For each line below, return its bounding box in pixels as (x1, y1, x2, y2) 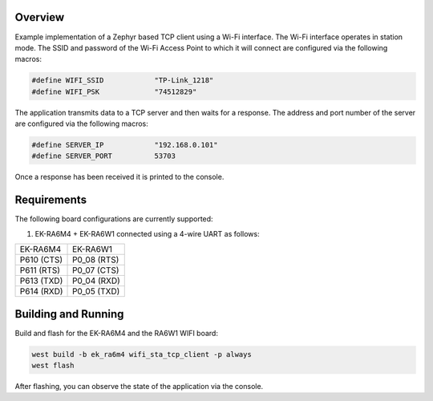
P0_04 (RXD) (72, 275, 120, 286)
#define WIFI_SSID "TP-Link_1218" (31, 76, 214, 85)
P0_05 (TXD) (72, 286, 120, 297)
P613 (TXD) (19, 275, 63, 286)
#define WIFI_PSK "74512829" (31, 87, 197, 96)
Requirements (14, 193, 87, 207)
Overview (14, 10, 65, 24)
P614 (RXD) (19, 286, 63, 297)
